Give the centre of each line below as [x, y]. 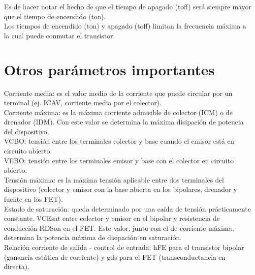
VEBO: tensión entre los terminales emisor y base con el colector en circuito [119, 160]
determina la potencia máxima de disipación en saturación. [93, 237]
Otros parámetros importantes [109, 69]
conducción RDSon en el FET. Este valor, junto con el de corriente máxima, [119, 228]
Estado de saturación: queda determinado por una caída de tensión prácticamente [127, 208]
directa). [17, 266]
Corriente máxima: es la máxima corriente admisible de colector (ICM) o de [118, 112]
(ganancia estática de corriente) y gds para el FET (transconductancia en [115, 257]
